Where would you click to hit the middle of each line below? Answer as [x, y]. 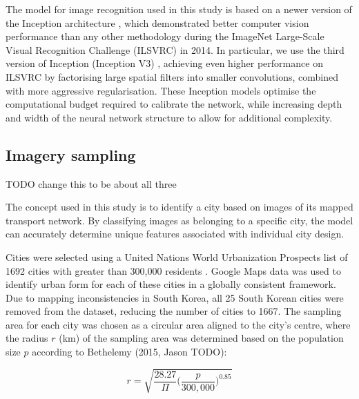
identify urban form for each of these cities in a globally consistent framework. [171, 284]
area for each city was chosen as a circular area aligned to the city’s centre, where [178, 324]
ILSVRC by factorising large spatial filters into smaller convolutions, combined [172, 76]
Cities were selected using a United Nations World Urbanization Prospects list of [177, 256]
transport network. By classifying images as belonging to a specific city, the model [179, 220]
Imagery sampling [71, 154]
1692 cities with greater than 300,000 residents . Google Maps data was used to [173, 270]
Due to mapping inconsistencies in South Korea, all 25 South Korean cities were [175, 297]
